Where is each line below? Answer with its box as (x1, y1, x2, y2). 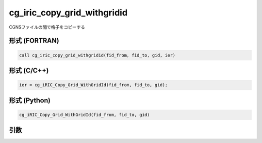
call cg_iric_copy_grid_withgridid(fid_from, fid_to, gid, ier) (19, 52, 176, 58)
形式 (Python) (9, 96, 51, 104)
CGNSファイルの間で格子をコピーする (9, 24, 85, 30)
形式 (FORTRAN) (9, 37, 59, 45)
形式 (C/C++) (9, 66, 49, 74)
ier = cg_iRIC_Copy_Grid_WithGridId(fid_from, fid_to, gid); (19, 82, 168, 88)
